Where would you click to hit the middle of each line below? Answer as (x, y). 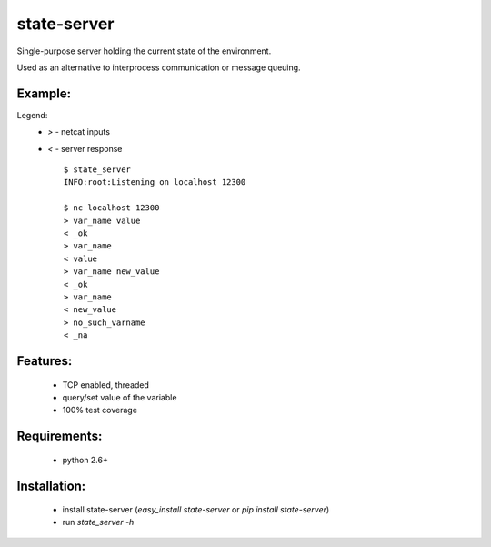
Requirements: (60, 436)
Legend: (32, 115)
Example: (44, 93)
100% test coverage (100, 410)
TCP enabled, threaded (106, 385)
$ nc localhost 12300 (112, 208)
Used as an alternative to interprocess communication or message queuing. (159, 67)
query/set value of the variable (120, 397)
